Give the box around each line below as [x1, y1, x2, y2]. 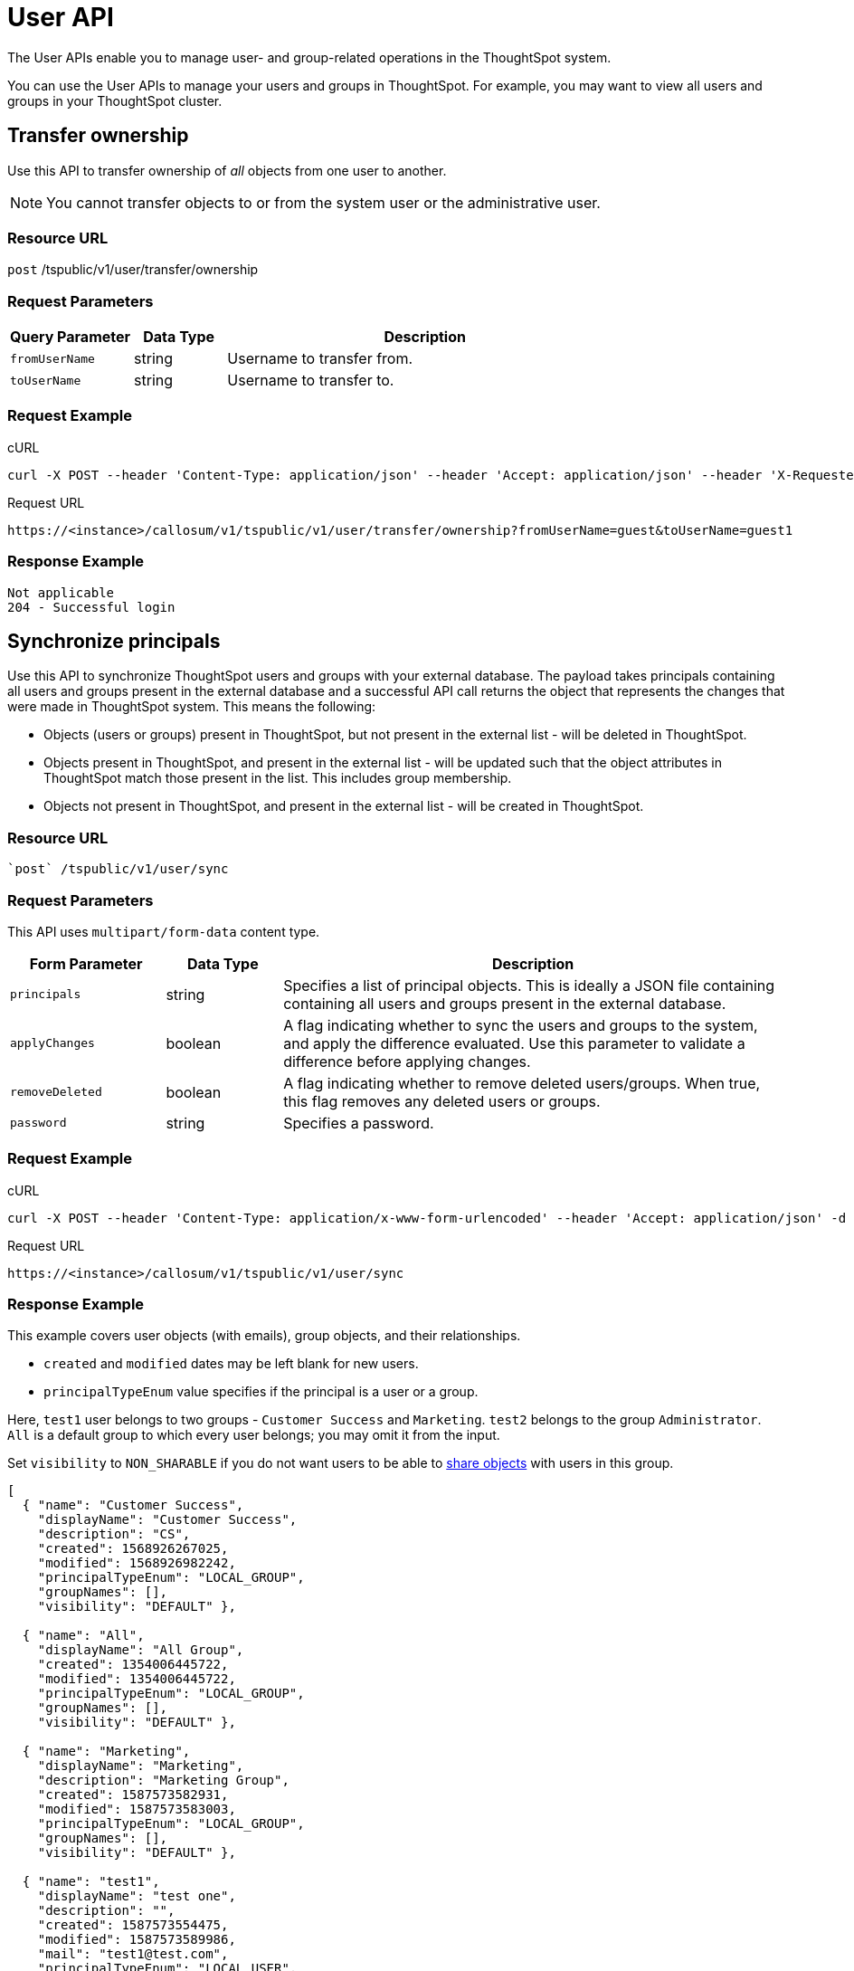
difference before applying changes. [283, 1052, 531, 1071]
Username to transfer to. [227, 371, 394, 390]
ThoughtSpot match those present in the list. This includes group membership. [43, 770, 512, 786]
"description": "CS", [37, 1527, 191, 1542]
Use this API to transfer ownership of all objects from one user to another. [7, 162, 447, 178]
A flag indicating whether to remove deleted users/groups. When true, [283, 1073, 761, 1092]
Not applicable [7, 585, 115, 600]
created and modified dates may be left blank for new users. [43, 1356, 419, 1372]
